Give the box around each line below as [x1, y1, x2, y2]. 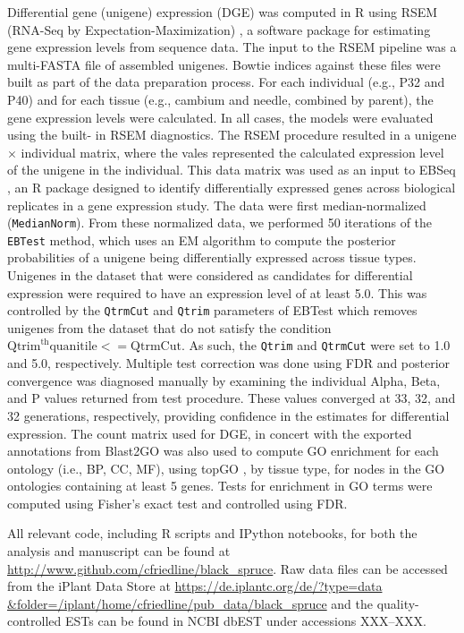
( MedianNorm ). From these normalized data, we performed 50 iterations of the [7, 213, 433, 232]
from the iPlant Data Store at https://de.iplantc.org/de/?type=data [7, 577, 383, 595]
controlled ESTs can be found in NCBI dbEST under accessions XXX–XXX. [7, 612, 426, 630]
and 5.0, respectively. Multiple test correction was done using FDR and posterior [7, 354, 451, 372]
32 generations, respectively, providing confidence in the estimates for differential [7, 406, 450, 424]
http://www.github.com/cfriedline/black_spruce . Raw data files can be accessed [7, 559, 448, 577]
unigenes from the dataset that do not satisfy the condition [7, 318, 332, 337]
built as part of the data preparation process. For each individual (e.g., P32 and [7, 73, 445, 91]
